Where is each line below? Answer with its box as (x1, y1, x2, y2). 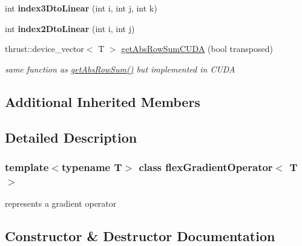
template (5, 159, 49, 174)
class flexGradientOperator (139, 159, 273, 174)
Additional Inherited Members (5, 92, 200, 111)
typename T (61, 159, 122, 174)
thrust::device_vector (5, 42, 84, 55)
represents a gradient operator (5, 197, 117, 210)
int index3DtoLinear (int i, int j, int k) (5, 2, 157, 14)
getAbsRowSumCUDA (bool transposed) (121, 42, 273, 55)
